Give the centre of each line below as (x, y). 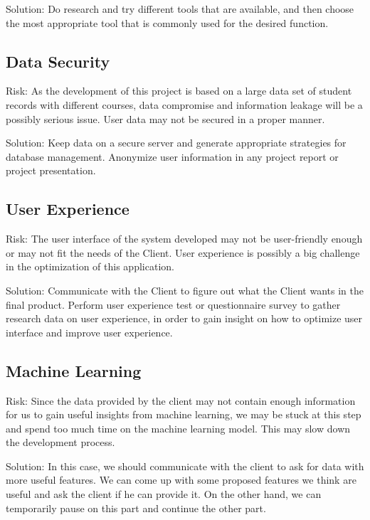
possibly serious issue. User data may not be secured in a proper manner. (165, 118)
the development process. (60, 442)
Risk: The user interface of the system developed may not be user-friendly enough (184, 239)
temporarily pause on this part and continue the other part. (136, 508)
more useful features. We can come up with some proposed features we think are (181, 480)
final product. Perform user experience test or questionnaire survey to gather (173, 304)
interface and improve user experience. (89, 332)
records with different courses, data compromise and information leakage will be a (184, 104)
